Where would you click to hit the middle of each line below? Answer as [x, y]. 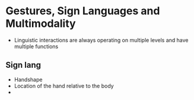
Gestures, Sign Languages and [83, 11]
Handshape [28, 79]
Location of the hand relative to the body [64, 86]
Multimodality [41, 24]
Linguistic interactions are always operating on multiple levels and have [101, 40]
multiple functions [36, 46]
